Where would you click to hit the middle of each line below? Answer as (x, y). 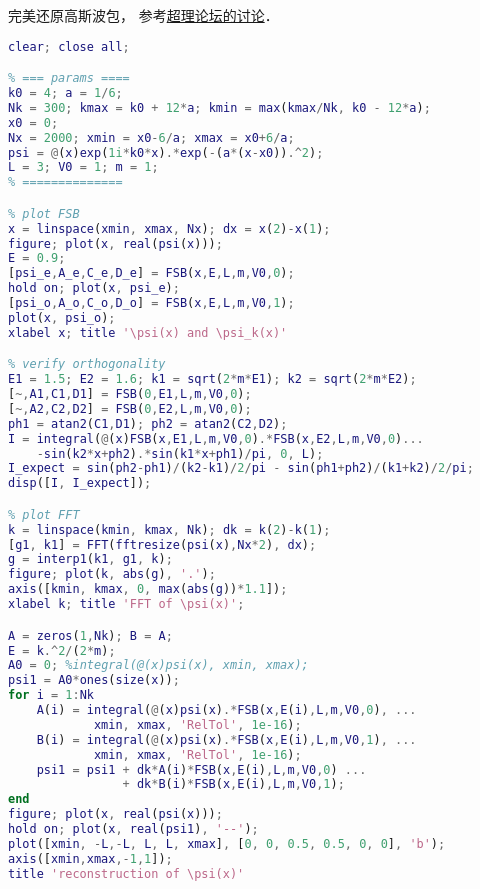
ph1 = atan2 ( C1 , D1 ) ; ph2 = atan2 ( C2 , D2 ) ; (148, 423)
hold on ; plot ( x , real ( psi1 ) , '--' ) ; (133, 829)
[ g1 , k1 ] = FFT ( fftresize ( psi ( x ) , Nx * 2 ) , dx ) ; (162, 544)
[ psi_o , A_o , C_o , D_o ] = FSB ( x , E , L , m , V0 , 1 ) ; (151, 303)
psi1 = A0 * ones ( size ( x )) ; (94, 680)
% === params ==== (69, 78)
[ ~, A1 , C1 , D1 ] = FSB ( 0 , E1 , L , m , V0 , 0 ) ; (130, 394)
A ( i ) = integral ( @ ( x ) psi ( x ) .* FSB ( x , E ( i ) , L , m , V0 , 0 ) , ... (226, 710)
